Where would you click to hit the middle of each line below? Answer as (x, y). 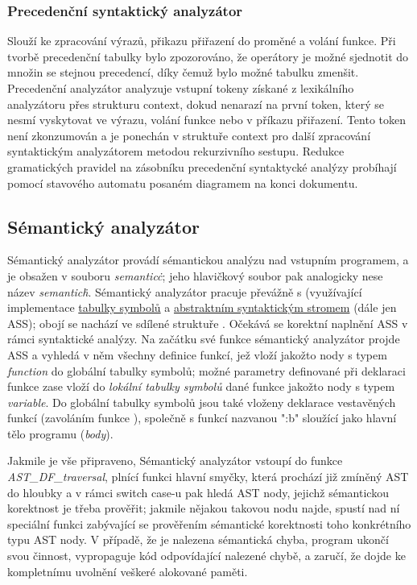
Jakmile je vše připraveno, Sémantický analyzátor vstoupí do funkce (175, 461)
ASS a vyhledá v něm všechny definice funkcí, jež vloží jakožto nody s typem (197, 354)
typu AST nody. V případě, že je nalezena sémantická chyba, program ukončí (198, 539)
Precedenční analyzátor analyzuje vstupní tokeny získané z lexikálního (181, 88)
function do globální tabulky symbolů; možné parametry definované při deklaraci (206, 370)
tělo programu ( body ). (60, 433)
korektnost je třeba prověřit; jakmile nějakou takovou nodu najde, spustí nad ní (204, 508)
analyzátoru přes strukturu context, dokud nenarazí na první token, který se (196, 104)
